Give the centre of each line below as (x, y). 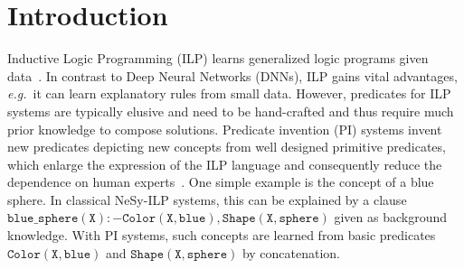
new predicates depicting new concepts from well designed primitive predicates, (227, 147)
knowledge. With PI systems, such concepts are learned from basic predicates (222, 235)
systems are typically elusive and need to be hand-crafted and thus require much (231, 111)
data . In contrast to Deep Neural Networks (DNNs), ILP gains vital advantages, (232, 75)
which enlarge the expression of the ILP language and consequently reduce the (225, 164)
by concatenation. (291, 252)
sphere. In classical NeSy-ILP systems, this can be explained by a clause (207, 199)
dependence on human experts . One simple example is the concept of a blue (221, 182)
